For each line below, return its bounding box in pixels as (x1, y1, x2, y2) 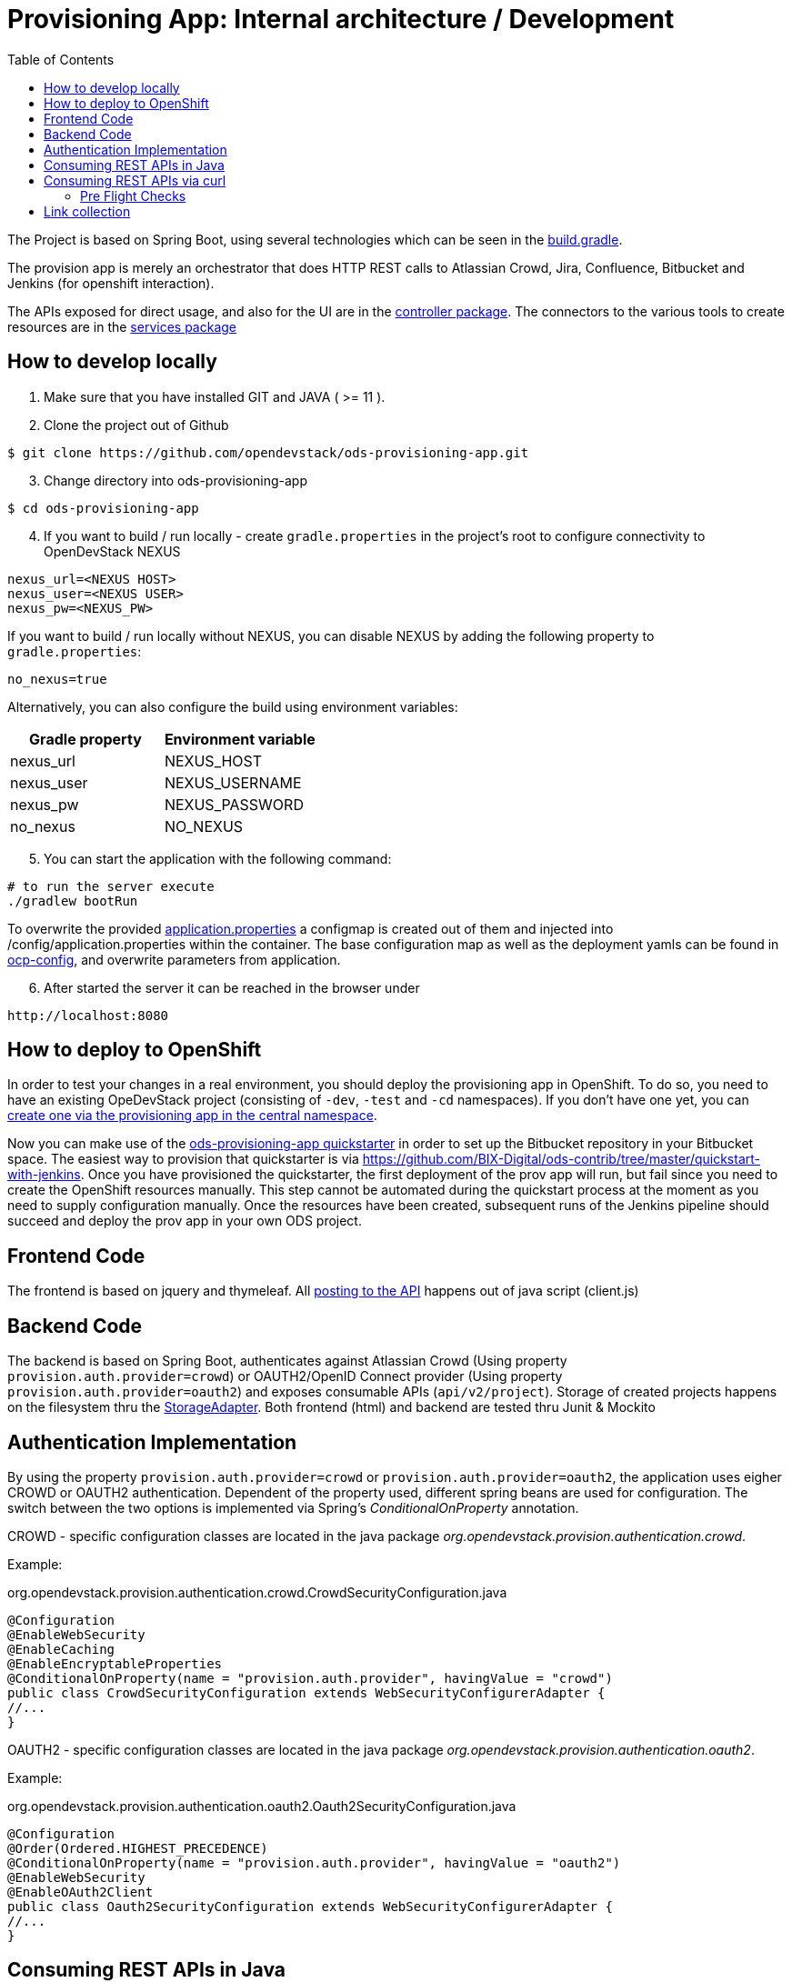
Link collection (44, 203, 131, 219)
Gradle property (29, 729, 142, 748)
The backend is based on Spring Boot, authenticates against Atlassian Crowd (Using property (7, 1353, 567, 1369)
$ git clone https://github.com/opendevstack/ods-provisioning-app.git (7, 445, 529, 460)
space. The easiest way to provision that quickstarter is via (7, 1151, 359, 1167)
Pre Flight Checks (80, 187, 186, 204)
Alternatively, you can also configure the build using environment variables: (7, 698, 458, 715)
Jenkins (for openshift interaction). (7, 275, 215, 291)
